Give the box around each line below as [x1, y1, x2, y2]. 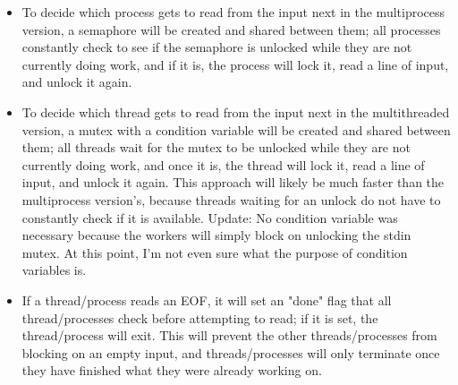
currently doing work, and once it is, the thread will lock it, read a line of [21, 155, 425, 174]
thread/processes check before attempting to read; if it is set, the [21, 308, 378, 327]
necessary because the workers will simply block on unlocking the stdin [21, 226, 411, 244]
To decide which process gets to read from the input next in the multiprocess [21, 3, 445, 21]
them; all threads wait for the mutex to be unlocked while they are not [21, 138, 411, 157]
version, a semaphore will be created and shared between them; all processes [21, 20, 441, 38]
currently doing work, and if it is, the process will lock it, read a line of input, [21, 55, 449, 73]
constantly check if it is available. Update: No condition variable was [21, 208, 398, 227]
